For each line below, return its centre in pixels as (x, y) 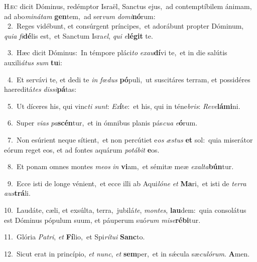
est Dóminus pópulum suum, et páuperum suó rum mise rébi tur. (102, 220)
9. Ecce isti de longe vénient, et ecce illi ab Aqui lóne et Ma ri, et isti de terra (127, 183)
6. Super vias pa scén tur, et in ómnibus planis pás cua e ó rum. (102, 123)
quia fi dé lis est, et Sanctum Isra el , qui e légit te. (79, 35)
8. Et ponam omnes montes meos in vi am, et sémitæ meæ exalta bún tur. (120, 166)
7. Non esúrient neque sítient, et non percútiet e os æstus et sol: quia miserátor (130, 139)
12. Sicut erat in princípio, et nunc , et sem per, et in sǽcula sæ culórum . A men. (127, 253)
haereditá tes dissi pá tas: (40, 89)
